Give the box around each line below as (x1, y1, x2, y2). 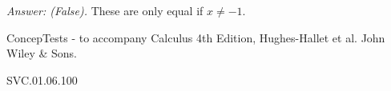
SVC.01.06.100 (6, 71, 78, 88)
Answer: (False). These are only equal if (6, 2, 204, 18)
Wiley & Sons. (6, 45, 77, 61)
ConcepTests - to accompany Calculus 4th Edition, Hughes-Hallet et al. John (6, 29, 385, 45)
